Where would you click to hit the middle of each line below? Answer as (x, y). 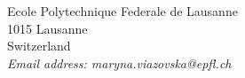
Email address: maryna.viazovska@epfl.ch (119, 62)
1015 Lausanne (47, 28)
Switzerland (39, 46)
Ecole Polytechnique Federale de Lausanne (122, 11)
